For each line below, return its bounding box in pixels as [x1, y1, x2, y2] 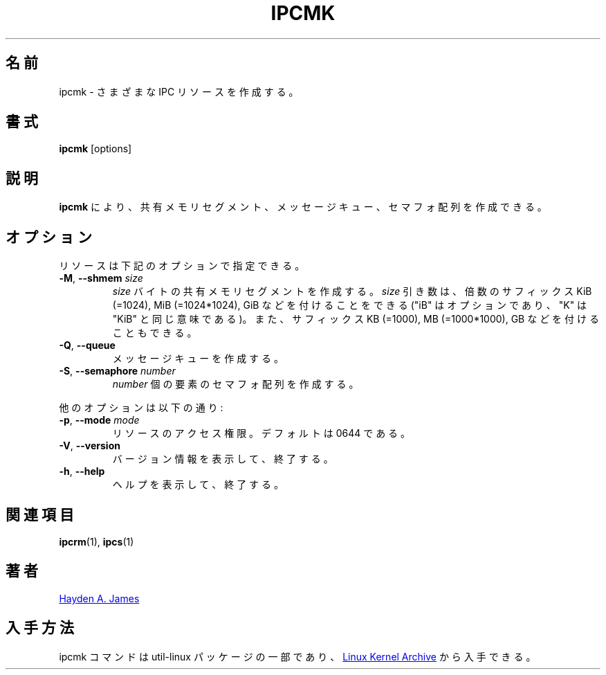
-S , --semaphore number [59, 365, 176, 377]
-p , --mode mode [59, 414, 140, 426]
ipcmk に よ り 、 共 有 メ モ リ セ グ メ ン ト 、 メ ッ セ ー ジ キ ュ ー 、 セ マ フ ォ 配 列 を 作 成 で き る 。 [59, 201, 547, 213]
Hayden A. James [59, 592, 140, 604]
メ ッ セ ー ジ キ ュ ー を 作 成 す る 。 [112, 352, 284, 365]
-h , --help [59, 465, 105, 478]
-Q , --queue [59, 339, 116, 352]
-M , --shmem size [59, 272, 143, 285]
